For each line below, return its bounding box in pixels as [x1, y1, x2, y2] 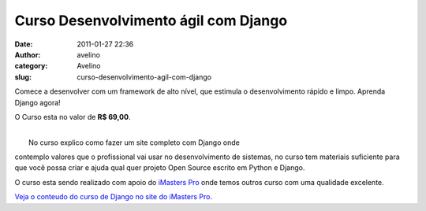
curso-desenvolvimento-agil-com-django [77, 72, 212, 82]
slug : [14, 72, 32, 82]
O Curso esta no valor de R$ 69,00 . [14, 112, 131, 121]
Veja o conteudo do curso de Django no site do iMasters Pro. [14, 192, 213, 202]
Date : [14, 39, 33, 49]
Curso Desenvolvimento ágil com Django [14, 12, 288, 29]
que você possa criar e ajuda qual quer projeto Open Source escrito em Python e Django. [14, 163, 305, 172]
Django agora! [14, 98, 61, 107]
